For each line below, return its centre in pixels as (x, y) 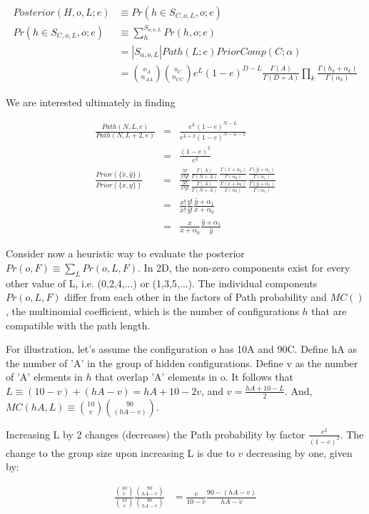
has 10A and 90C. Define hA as (288, 349)
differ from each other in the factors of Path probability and (196, 297)
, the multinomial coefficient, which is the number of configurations (152, 310)
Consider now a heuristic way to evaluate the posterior (125, 253)
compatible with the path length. (78, 325)
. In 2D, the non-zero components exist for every (244, 267)
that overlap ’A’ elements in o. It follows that (194, 377)
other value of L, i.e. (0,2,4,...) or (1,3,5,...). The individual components (162, 283)
